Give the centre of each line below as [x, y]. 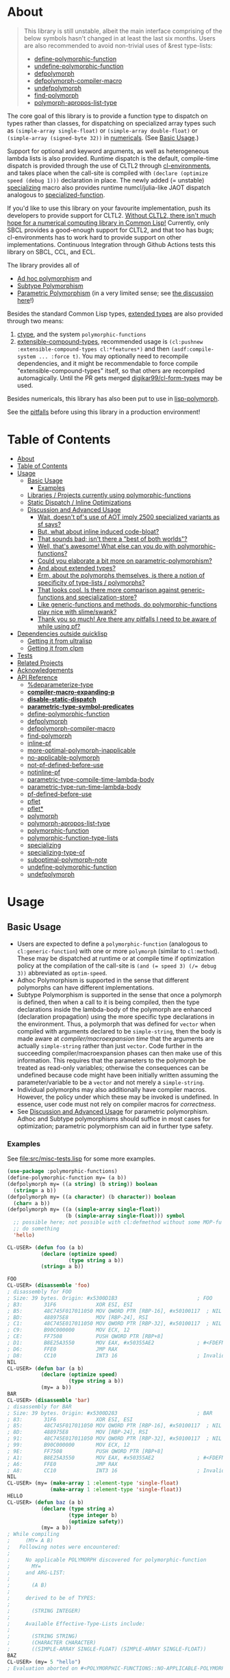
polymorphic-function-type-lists [73, 837]
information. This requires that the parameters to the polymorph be [112, 1060]
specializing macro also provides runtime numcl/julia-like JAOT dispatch [109, 187]
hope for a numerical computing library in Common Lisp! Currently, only [108, 222]
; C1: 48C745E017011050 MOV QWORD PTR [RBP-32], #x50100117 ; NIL [115, 1324]
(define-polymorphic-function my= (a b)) [67, 1178]
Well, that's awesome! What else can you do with [107, 546]
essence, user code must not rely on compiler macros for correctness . [116, 1104]
